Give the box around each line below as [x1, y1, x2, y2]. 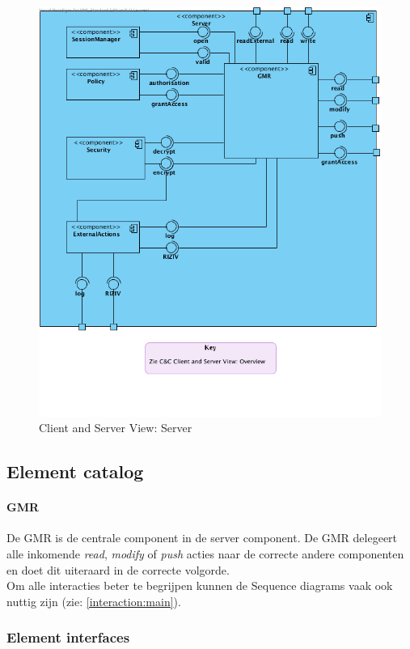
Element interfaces [6, 627, 130, 647]
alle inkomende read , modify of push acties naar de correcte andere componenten [6, 545, 404, 562]
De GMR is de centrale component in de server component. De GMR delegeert [6, 529, 398, 546]
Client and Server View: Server [39, 419, 192, 436]
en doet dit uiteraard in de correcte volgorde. [6, 561, 230, 578]
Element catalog [6, 459, 144, 484]
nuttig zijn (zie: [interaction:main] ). [6, 592, 181, 609]
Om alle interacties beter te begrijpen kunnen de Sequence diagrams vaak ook [6, 577, 393, 594]
